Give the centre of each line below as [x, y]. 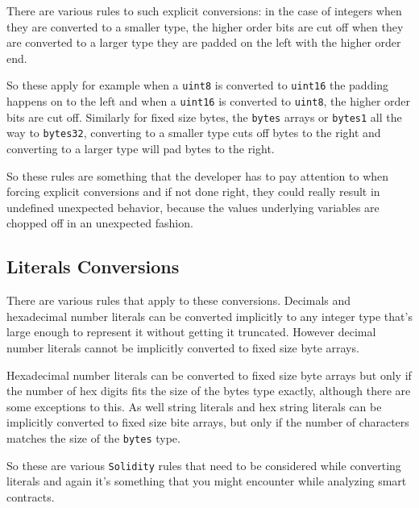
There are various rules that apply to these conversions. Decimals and [179, 300]
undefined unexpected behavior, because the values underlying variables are [193, 207]
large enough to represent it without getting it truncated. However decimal [191, 332]
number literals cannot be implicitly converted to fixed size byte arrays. [183, 347]
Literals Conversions [93, 266]
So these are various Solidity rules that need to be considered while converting [204, 465]
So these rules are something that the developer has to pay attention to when [198, 175]
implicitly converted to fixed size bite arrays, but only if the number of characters [208, 422]
